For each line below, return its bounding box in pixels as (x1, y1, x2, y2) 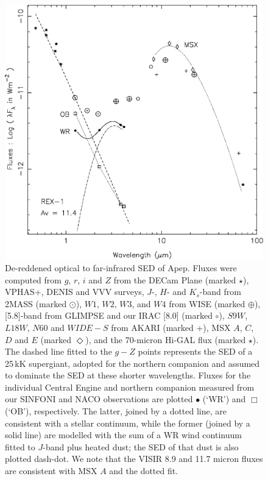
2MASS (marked (5, 297, 67, 310)
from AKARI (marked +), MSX (111, 321, 231, 333)
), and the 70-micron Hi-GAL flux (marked (85, 333, 246, 346)
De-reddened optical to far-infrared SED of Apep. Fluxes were (5, 261, 237, 274)
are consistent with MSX (5, 464, 97, 477)
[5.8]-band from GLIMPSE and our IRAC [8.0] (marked (5, 309, 213, 322)
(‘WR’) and (202, 392, 246, 405)
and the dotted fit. (109, 464, 178, 477)
